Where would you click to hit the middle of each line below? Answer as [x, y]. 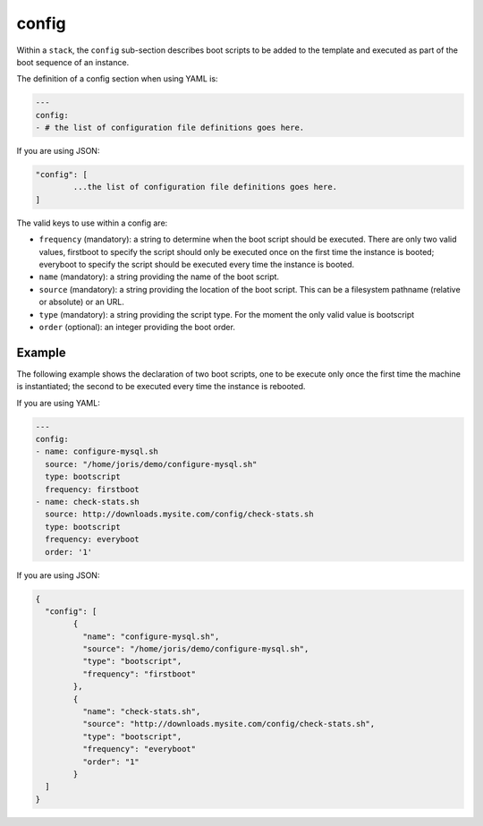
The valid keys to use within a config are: [92, 223]
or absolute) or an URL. [82, 302]
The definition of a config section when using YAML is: [117, 79]
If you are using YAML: [58, 403]
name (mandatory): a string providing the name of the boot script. [159, 277]
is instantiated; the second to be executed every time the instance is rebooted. [161, 387]
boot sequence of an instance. [73, 62]
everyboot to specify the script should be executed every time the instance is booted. [197, 264]
